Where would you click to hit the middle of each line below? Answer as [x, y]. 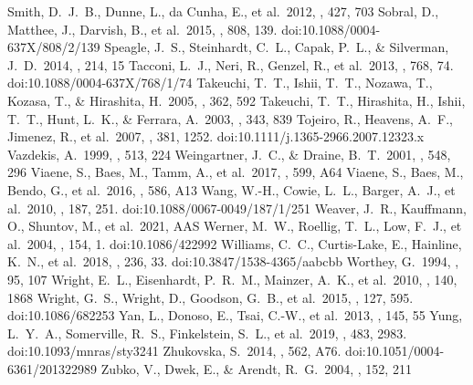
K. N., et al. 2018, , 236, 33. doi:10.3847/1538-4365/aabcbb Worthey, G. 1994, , [233, 261]
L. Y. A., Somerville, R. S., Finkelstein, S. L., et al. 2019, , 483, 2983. [207, 333]
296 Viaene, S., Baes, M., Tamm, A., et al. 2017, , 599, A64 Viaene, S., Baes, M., [236, 172]
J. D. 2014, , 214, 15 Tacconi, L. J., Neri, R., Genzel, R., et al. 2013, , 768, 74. [231, 64]
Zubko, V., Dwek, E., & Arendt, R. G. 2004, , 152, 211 [256, 368]
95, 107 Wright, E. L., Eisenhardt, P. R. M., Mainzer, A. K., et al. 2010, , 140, [232, 279]
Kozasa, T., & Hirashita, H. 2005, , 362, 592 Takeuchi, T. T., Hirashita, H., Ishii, [236, 100]
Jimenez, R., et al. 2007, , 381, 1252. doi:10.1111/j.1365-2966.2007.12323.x [216, 136]
